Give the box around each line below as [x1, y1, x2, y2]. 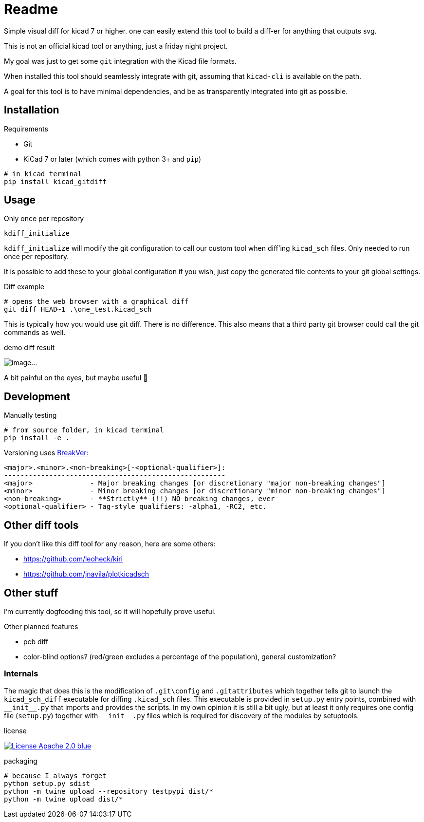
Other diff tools [4, 519, 79, 531]
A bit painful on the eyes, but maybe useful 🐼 [4, 374, 148, 382]
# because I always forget [4, 771, 107, 780]
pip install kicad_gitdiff [4, 177, 107, 186]
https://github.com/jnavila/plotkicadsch [23, 570, 149, 579]
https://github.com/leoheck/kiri [23, 555, 123, 563]
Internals [4, 669, 38, 679]
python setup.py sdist [4, 779, 91, 787]
